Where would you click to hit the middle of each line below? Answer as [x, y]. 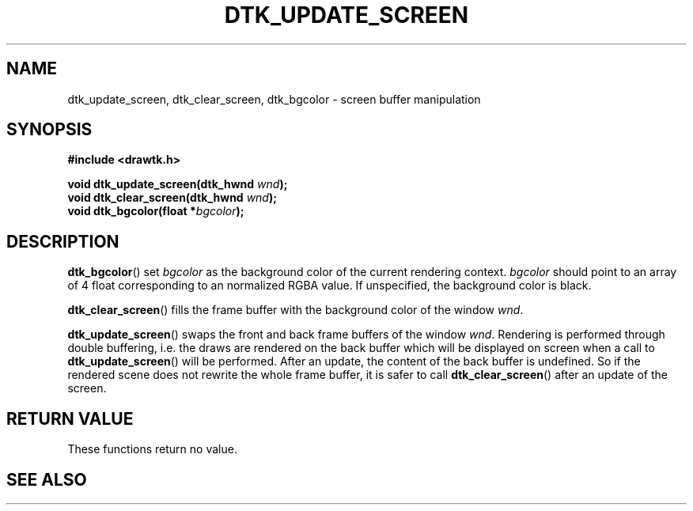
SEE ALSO [47, 479]
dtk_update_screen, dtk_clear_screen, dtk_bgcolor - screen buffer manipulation [274, 99]
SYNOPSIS [49, 130]
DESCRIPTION [63, 241]
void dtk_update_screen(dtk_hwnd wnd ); [178, 184]
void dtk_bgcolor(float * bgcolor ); [156, 211]
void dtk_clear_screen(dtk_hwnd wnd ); [172, 198]
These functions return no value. [152, 449]
